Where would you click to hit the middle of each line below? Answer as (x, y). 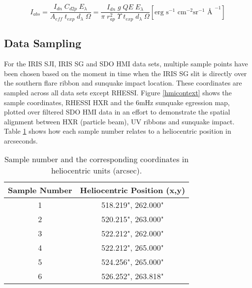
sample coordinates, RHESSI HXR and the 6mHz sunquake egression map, (117, 102)
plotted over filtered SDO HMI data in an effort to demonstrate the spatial (117, 112)
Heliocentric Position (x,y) (133, 190)
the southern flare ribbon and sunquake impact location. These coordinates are (123, 83)
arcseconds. (21, 140)
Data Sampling (43, 43)
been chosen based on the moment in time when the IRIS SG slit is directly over (126, 73)
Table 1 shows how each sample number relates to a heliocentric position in (118, 131)
